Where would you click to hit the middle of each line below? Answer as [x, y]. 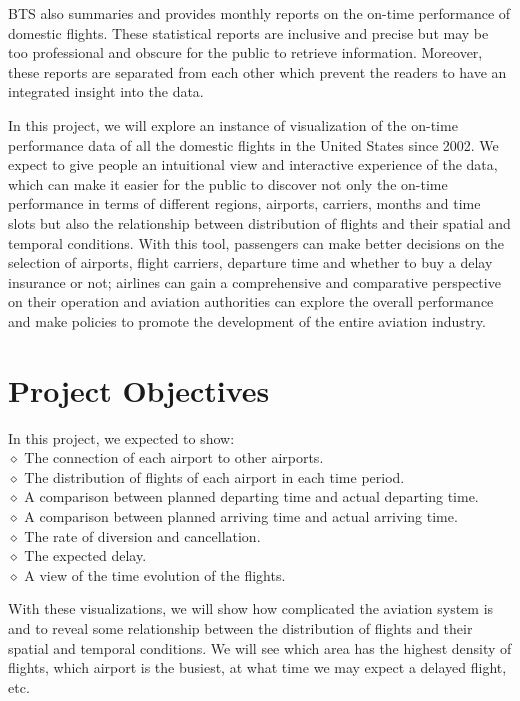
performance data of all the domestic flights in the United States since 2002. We [253, 144]
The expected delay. [85, 555]
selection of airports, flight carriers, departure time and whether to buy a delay [250, 262]
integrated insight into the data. [106, 91]
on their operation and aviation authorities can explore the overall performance [251, 301]
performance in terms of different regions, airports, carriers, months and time [244, 203]
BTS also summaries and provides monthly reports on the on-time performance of [259, 13]
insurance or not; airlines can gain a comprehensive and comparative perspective [254, 281]
